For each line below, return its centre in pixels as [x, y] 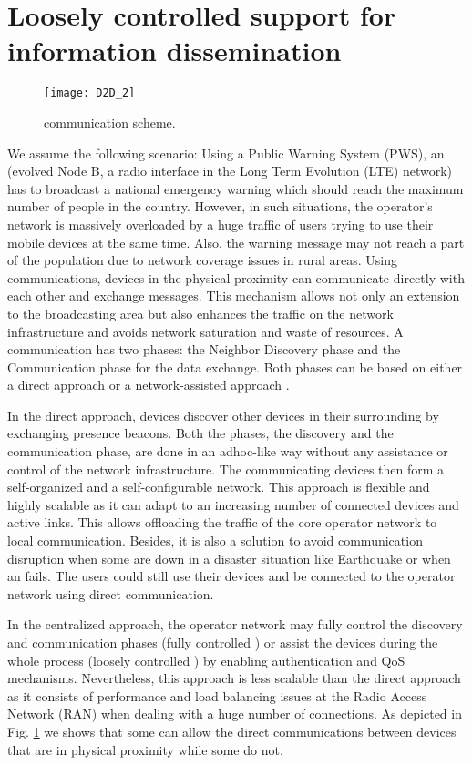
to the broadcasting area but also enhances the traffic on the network [200, 313]
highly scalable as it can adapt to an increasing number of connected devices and [233, 504]
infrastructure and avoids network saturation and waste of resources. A [205, 331]
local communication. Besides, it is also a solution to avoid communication [215, 541]
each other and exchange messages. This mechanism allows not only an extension [234, 296]
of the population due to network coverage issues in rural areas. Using [202, 260]
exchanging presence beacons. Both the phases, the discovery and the [200, 433]
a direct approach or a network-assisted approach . [149, 385]
